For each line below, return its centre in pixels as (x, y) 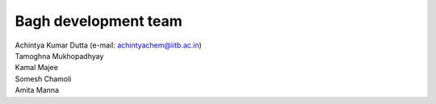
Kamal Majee (36, 68)
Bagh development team (99, 21)
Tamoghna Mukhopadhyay (59, 56)
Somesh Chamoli (43, 79)
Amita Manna (37, 90)
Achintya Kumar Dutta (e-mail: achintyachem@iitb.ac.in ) (108, 45)
